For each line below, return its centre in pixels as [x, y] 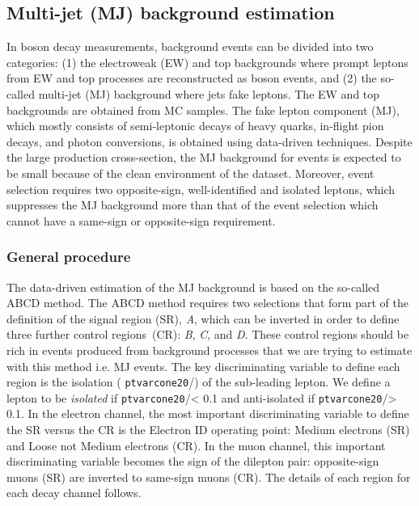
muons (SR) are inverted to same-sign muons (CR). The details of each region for [209, 476]
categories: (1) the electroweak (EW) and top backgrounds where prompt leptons [207, 62]
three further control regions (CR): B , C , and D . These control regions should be [208, 334]
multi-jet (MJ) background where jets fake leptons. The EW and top [209, 93]
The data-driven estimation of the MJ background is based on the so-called [193, 287]
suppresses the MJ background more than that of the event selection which [193, 205]
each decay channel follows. [74, 493]
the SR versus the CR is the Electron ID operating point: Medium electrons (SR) [208, 430]
